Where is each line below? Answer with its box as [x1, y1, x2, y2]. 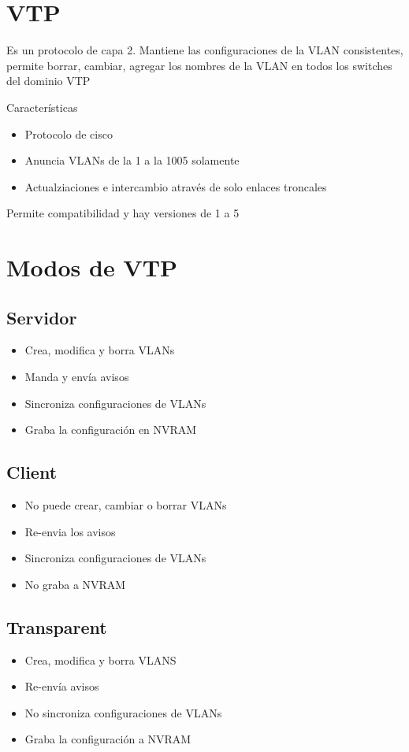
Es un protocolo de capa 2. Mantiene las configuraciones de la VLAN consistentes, [6, 42, 403, 58]
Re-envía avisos [24, 678, 99, 695]
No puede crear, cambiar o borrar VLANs [24, 497, 227, 513]
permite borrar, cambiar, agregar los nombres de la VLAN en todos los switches [6, 57, 392, 73]
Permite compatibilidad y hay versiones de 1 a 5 [6, 205, 240, 221]
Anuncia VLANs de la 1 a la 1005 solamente [24, 152, 240, 169]
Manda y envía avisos [24, 369, 129, 385]
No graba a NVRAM [24, 576, 126, 592]
